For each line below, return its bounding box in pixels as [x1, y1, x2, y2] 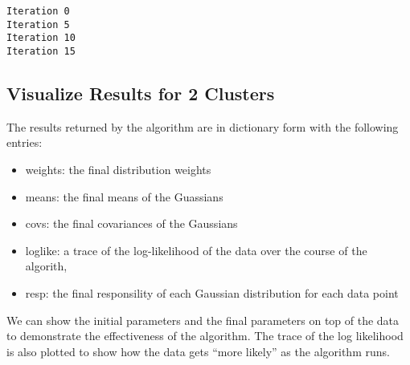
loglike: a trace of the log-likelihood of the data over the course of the [25, 241, 367, 258]
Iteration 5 [6, 18, 70, 30]
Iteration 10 [6, 32, 76, 44]
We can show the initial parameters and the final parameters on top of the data [6, 311, 400, 328]
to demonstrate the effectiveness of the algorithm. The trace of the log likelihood [6, 327, 404, 344]
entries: [6, 134, 43, 151]
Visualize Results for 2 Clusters [6, 81, 275, 106]
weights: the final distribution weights [25, 161, 211, 178]
